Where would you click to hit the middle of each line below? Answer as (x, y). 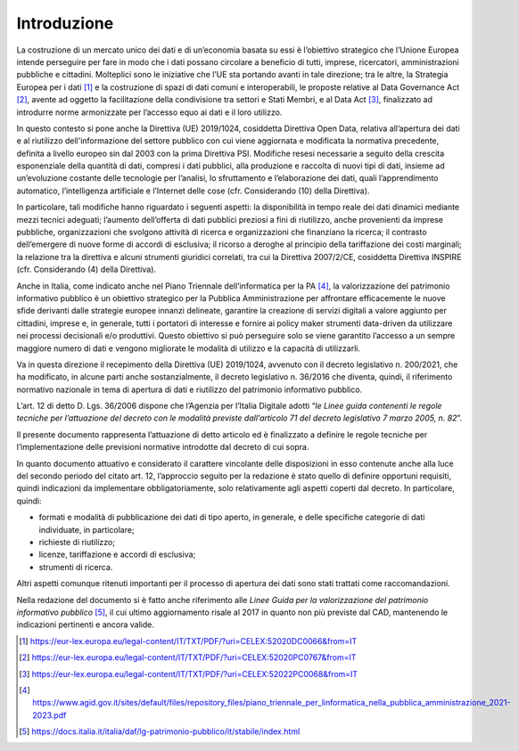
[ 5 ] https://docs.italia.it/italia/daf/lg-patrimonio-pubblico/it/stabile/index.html (160, 731)
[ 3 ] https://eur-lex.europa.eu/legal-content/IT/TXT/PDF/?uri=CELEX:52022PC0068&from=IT (189, 673)
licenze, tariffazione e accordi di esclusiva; (117, 555)
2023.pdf (49, 715)
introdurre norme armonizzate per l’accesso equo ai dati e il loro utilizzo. (149, 112)
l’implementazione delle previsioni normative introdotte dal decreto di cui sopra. (163, 447)
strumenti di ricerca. (76, 567)
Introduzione (65, 23)
